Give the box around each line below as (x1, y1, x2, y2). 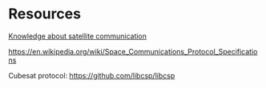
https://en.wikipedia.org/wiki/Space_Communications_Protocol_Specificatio (8, 46, 258, 56)
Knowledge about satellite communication (8, 31, 147, 41)
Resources (8, 5, 82, 23)
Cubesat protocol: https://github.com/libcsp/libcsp (8, 70, 175, 80)
